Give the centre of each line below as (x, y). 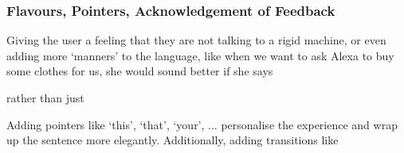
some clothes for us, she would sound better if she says (140, 71)
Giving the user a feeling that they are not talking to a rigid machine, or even (196, 40)
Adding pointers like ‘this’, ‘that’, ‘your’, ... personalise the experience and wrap (202, 124)
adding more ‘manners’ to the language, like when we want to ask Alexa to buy (200, 55)
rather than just (45, 98)
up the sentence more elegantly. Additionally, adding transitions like (173, 140)
